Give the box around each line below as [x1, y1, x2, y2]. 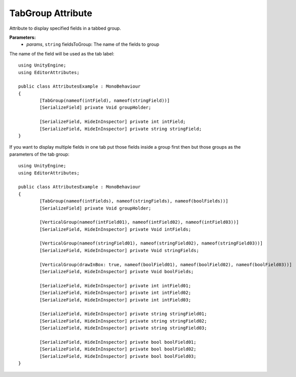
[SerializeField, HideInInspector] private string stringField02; [39, 318, 207, 324]
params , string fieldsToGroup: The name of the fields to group [26, 41, 160, 47]
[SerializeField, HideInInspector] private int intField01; [39, 283, 191, 288]
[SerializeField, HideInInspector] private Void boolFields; [39, 269, 194, 275]
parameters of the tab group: [9, 151, 70, 157]
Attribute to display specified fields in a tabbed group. [9, 25, 121, 31]
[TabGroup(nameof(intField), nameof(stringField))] [39, 98, 170, 103]
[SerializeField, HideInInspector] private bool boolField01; [39, 339, 197, 345]
